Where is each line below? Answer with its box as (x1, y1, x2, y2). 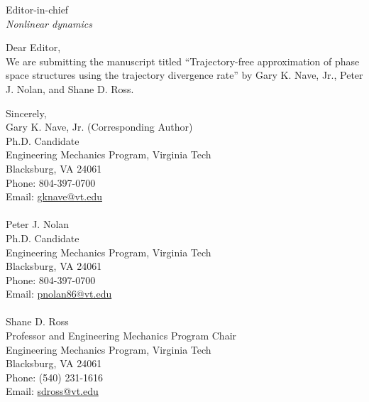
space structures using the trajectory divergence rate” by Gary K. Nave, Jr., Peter (6, 67, 363, 82)
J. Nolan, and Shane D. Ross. (6, 81, 134, 96)
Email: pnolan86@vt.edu (6, 286, 112, 301)
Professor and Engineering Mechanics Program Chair (6, 328, 237, 343)
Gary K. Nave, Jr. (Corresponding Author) (6, 119, 193, 134)
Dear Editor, (6, 40, 61, 55)
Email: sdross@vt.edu (6, 384, 99, 398)
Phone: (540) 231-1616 (6, 369, 104, 384)
